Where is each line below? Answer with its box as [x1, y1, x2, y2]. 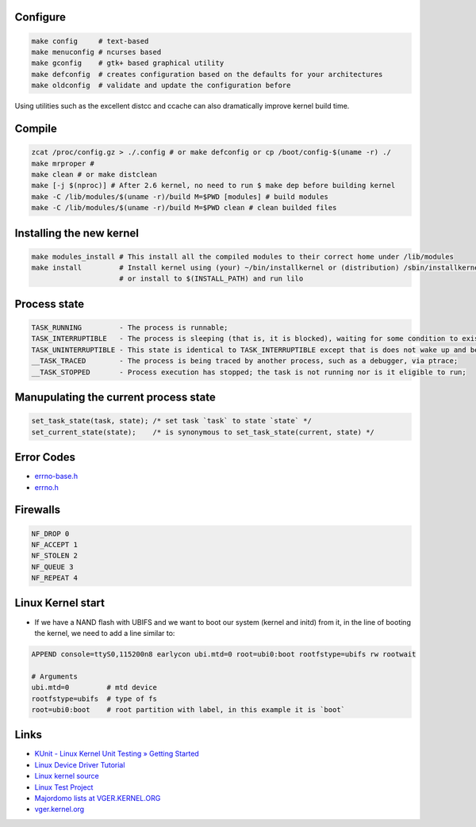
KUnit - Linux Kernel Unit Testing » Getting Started [34, 749, 200, 759]
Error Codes [14, 450, 75, 464]
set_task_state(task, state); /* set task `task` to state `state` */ [31, 416, 313, 426]
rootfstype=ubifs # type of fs [31, 694, 158, 703]
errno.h [34, 482, 59, 492]
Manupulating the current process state [14, 391, 216, 404]
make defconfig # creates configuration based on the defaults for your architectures [31, 70, 383, 78]
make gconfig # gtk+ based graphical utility [31, 59, 225, 67]
